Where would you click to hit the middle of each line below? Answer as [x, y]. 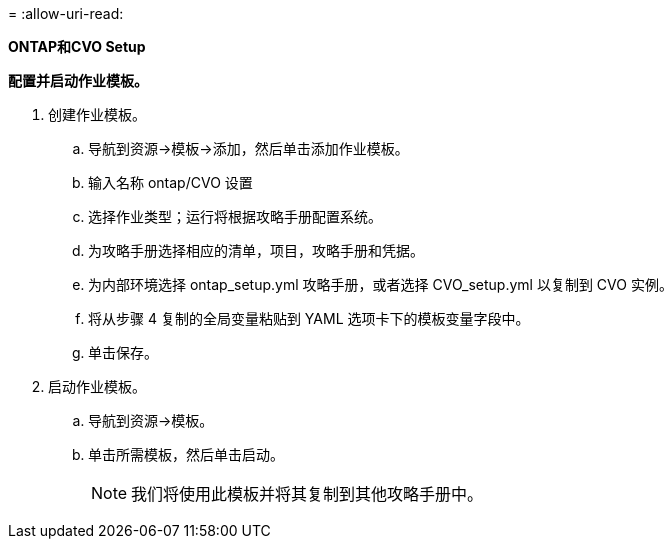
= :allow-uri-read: [66, 13]
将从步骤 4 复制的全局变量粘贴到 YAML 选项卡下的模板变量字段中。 [309, 318]
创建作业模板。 [97, 114]
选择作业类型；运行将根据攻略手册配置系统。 [235, 216]
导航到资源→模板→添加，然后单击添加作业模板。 [248, 148]
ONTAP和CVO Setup [77, 46]
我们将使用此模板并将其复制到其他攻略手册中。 [307, 494]
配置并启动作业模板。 [78, 80]
